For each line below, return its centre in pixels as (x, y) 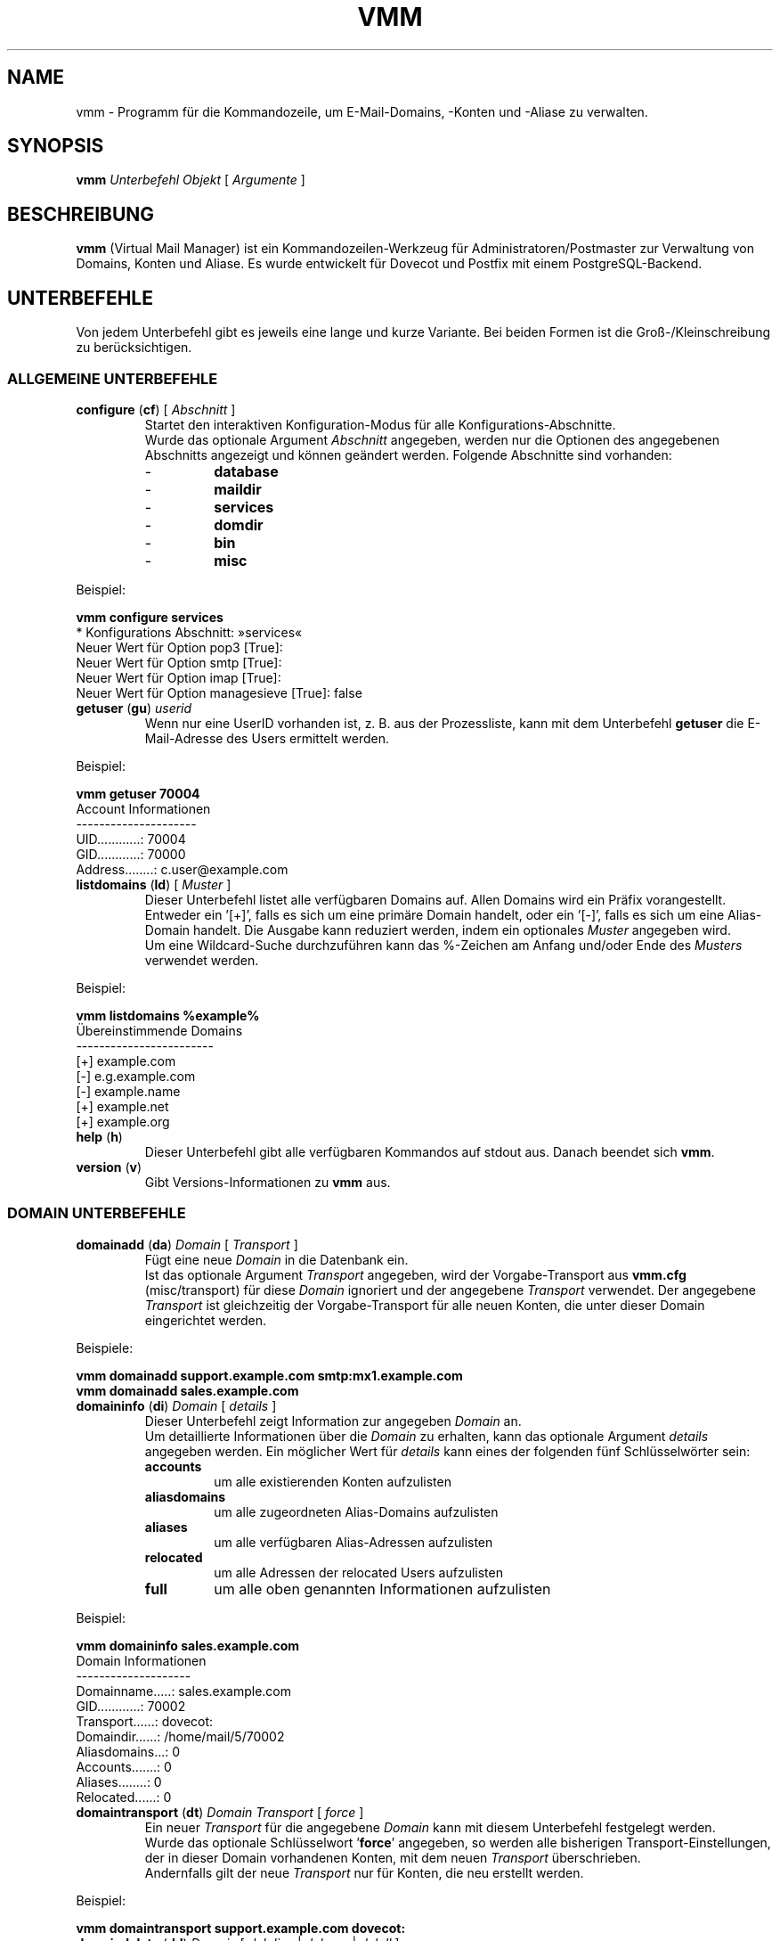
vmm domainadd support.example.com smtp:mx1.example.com (269, 1375)
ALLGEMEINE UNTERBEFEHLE (113, 378)
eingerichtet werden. (206, 1320)
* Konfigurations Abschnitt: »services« (189, 632)
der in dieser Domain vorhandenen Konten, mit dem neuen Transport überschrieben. (393, 1857)
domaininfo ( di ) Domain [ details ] (176, 1405)
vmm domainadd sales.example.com (187, 1390)
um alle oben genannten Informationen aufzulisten (382, 1589)
